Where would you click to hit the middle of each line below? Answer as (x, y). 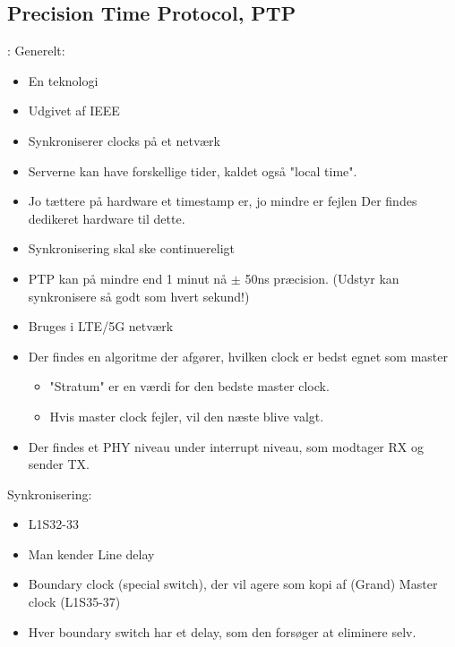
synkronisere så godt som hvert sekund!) (139, 296)
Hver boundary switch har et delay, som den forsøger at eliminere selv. (222, 631)
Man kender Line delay (91, 553)
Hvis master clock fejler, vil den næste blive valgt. (187, 416)
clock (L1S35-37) (74, 602)
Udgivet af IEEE (74, 111)
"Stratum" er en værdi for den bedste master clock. (189, 386)
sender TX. (59, 464)
